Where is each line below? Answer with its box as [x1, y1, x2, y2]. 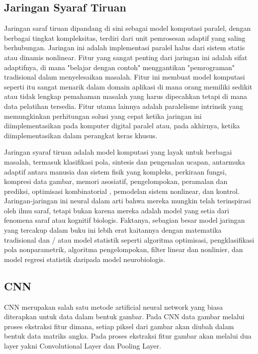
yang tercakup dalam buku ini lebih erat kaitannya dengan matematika [4, 225, 222, 235]
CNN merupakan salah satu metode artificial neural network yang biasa [4, 301, 223, 312]
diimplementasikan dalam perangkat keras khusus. [4, 130, 158, 140]
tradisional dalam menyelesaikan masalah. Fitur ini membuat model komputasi [4, 72, 245, 82]
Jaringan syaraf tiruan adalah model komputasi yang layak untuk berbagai [4, 147, 232, 157]
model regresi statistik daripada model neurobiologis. [4, 254, 166, 264]
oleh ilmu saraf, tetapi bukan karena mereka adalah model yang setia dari [4, 205, 229, 215]
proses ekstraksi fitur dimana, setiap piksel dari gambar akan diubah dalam [4, 321, 234, 331]
